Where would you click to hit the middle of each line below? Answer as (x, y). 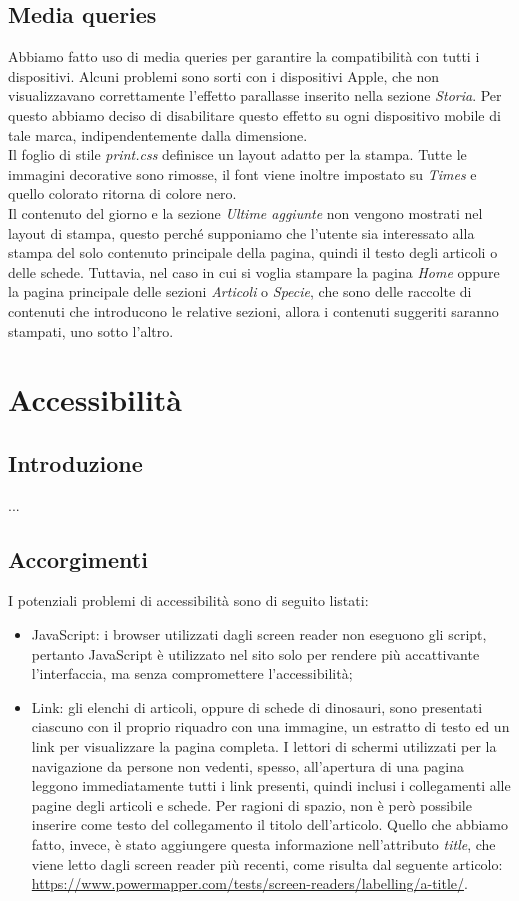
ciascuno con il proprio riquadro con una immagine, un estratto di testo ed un (270, 726)
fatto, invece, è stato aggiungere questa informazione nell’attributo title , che (263, 844)
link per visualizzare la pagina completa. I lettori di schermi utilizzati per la (264, 746)
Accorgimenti (78, 558)
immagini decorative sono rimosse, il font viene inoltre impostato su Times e (242, 173)
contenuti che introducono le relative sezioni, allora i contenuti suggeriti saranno (253, 310)
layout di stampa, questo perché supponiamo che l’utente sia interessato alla (241, 232)
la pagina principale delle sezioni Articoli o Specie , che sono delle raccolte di (240, 291)
